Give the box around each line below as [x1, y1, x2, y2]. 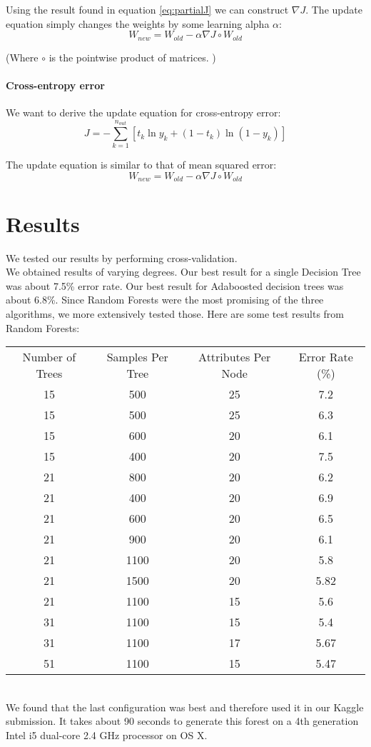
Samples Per [106, 349, 168, 366]
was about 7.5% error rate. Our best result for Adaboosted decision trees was [6, 278, 344, 293]
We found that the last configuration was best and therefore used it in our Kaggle [6, 699, 364, 714]
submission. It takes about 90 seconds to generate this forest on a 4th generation [6, 713, 359, 728]
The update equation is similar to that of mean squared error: [6, 157, 277, 172]
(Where [6, 49, 39, 64]
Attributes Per [198, 349, 271, 366]
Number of [22, 349, 76, 366]
